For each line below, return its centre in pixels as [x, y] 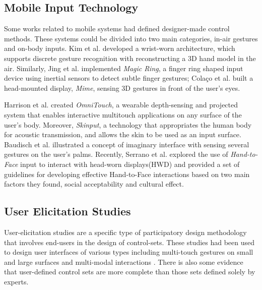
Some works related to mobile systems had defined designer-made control [117, 28]
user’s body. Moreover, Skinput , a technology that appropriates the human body [128, 124]
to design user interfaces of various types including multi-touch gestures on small [129, 252]
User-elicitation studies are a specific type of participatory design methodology [125, 232]
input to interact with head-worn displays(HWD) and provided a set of [130, 164]
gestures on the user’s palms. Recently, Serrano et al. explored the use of [116, 154]
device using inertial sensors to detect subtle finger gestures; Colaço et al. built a [129, 78]
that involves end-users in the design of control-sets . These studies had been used [129, 242]
